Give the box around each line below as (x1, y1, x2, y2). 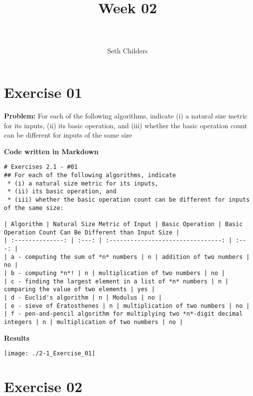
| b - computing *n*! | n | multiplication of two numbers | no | (4, 269, 226, 277)
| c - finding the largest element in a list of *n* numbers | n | (4, 278, 229, 285)
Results (4, 332, 29, 343)
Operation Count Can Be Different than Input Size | (4, 229, 179, 236)
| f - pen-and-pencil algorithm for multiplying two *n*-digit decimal (4, 310, 243, 318)
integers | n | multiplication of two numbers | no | (4, 318, 183, 326)
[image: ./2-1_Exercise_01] (4, 350, 96, 357)
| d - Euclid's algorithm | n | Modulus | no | (4, 294, 162, 301)
